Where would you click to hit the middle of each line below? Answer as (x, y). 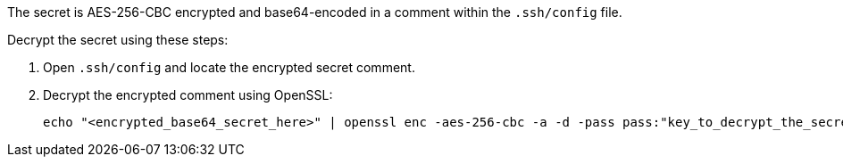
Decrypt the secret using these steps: (118, 40)
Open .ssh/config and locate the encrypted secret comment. (229, 67)
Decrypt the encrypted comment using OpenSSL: (188, 95)
